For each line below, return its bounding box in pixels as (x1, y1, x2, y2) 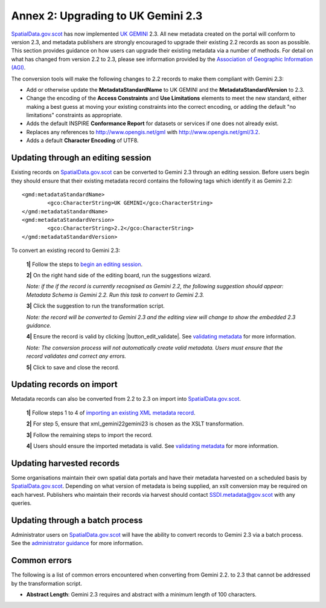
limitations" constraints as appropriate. (26, 112, 123, 119)
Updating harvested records (11, 458, 120, 468)
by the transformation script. (11, 580, 83, 587)
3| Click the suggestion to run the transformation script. (26, 302, 165, 309)
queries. (11, 499, 32, 507)
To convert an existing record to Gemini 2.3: (11, 247, 121, 254)
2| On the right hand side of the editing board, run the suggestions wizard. (26, 272, 211, 279)
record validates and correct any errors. (26, 352, 127, 360)
